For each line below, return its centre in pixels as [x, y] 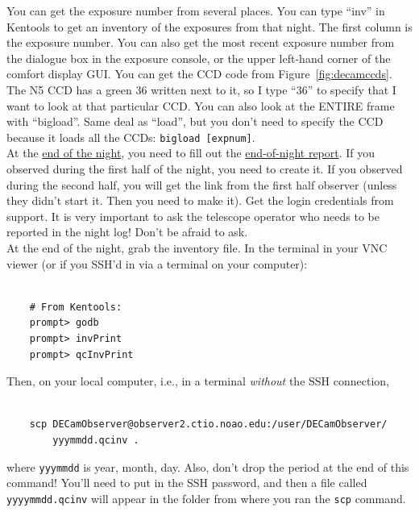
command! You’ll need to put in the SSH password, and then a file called [187, 483]
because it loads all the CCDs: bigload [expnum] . [131, 137]
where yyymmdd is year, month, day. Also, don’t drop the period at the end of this [208, 466]
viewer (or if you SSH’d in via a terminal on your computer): [157, 263]
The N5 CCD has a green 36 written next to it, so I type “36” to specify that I [201, 89]
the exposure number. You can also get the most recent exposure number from [201, 42]
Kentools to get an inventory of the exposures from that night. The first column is [209, 26]
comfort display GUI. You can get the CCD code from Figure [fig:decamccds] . [199, 74]
